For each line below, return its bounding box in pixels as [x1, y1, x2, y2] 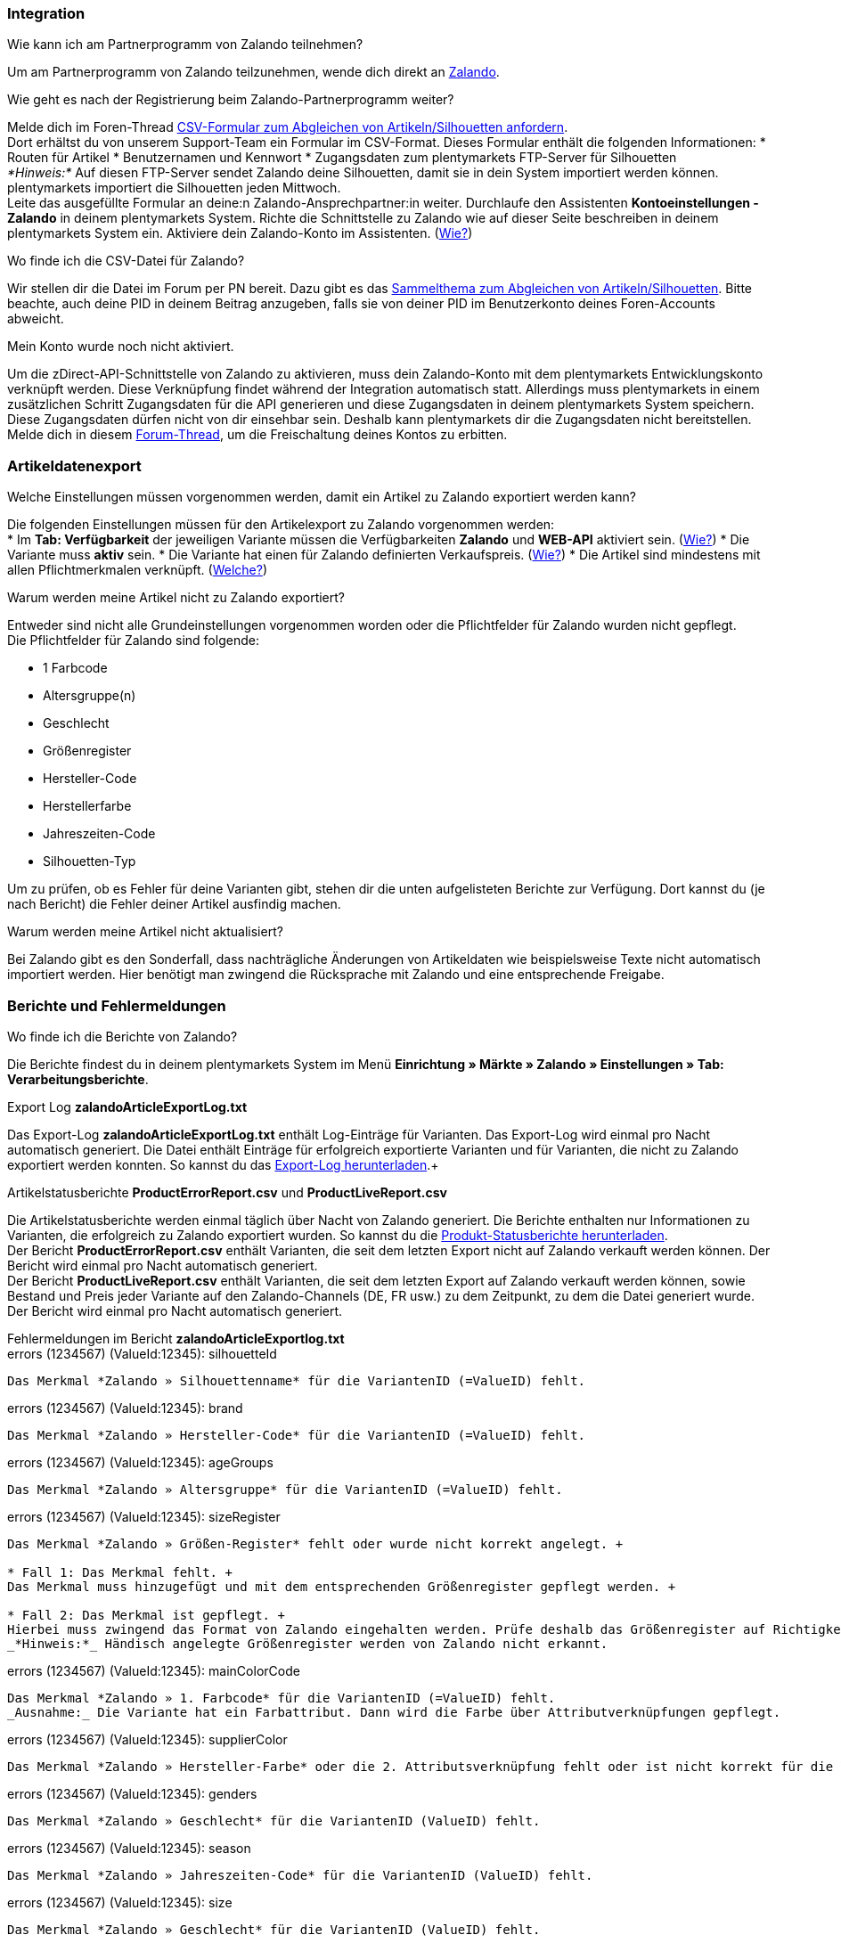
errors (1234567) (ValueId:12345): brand [7, 1400, 243, 1416]
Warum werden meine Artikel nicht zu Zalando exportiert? [7, 590, 346, 606]
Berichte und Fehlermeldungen [7, 996, 226, 1015]
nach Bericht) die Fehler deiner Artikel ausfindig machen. [7, 896, 341, 912]
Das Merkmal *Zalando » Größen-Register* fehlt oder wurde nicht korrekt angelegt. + [7, 1536, 624, 1551]
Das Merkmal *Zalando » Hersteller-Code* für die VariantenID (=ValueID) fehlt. [7, 1427, 586, 1442]
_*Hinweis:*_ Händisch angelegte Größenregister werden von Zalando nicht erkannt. [7, 1636, 608, 1651]
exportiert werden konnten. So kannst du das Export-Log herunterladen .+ [7, 1156, 439, 1172]
